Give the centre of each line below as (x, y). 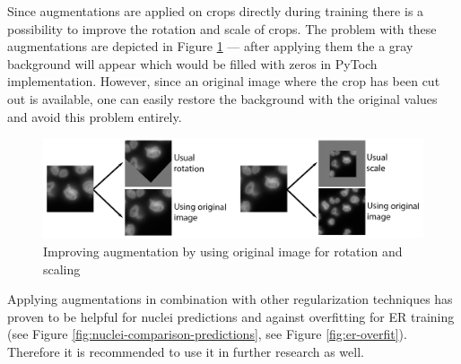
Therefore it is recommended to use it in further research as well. (186, 351)
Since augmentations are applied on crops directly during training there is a (216, 11)
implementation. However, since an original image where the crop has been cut (224, 81)
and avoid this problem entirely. (95, 116)
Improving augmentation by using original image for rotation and (223, 251)
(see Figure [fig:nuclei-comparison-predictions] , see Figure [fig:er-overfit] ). (207, 334)
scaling (62, 269)
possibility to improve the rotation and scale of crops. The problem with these (222, 28)
